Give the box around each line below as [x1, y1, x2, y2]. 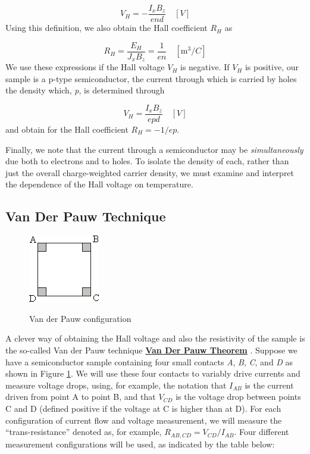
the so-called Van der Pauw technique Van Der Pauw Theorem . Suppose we [5, 343, 298, 356]
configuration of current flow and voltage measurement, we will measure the [5, 414, 282, 426]
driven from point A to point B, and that [5, 390, 156, 403]
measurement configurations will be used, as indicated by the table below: [5, 437, 275, 450]
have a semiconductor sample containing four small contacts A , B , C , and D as [5, 355, 293, 368]
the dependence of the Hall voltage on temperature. [5, 178, 193, 190]
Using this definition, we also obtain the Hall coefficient [5, 21, 208, 34]
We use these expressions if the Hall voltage [5, 61, 165, 73]
